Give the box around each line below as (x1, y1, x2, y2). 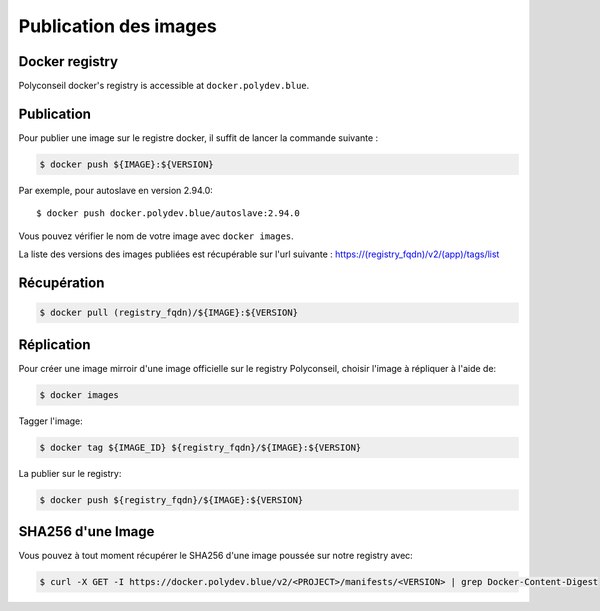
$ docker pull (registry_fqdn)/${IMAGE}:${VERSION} (39, 307, 299, 319)
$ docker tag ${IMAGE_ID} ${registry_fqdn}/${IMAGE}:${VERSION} (39, 441, 362, 453)
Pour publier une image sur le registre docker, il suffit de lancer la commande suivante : (18, 131, 379, 144)
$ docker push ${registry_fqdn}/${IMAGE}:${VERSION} (39, 494, 304, 505)
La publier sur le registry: (18, 467, 122, 479)
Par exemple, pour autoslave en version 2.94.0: (18, 184, 214, 196)
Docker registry (18, 53, 119, 70)
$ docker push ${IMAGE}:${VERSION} (39, 158, 214, 170)
